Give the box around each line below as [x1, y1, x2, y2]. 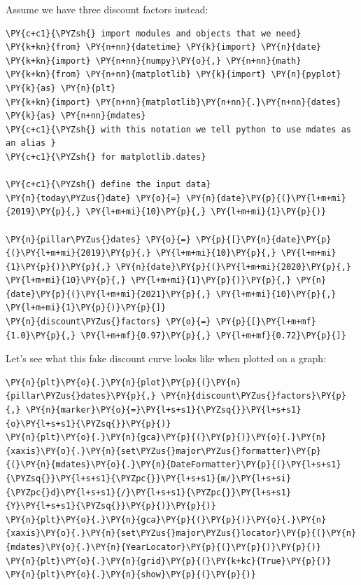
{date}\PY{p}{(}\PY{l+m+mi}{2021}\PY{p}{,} [6, 289, 211, 299]
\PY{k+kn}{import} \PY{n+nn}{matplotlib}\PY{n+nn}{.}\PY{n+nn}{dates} [6, 97, 341, 107]
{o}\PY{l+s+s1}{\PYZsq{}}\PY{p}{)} [6, 418, 171, 429]
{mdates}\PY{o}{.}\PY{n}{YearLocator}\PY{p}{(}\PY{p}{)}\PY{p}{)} [6, 542, 322, 552]
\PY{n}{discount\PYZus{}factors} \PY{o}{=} [6, 317, 211, 327]
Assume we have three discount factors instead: [6, 2, 208, 16]
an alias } [6, 138, 56, 149]
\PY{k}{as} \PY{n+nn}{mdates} [6, 111, 146, 121]
